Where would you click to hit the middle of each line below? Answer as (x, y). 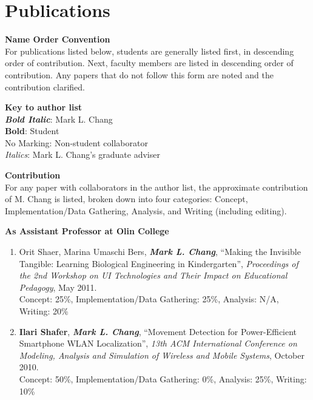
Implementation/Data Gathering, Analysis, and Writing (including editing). (146, 210)
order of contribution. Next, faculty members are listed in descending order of (149, 63)
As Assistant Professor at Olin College (87, 231)
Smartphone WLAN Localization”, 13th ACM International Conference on (158, 343)
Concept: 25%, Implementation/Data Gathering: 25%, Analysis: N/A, (149, 299)
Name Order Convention (58, 39)
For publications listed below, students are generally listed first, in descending (150, 51)
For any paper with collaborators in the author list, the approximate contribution (156, 187)
